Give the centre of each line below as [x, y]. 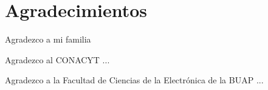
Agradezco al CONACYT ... [57, 59]
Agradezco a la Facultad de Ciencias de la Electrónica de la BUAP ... [134, 80]
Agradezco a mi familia [48, 39]
